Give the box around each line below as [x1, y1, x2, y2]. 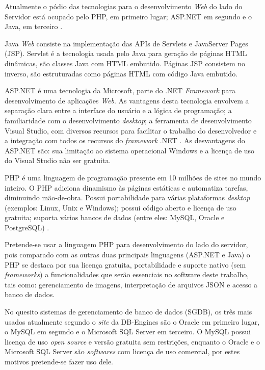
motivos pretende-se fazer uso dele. [5, 356, 113, 366]
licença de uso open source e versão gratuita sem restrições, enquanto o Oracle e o [5, 336, 260, 347]
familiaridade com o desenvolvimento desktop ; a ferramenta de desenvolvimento [5, 115, 252, 125]
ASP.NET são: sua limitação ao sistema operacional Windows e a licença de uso [5, 145, 255, 155]
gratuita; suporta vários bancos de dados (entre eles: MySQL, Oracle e [5, 212, 225, 223]
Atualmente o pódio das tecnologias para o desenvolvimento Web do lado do [5, 1, 243, 11]
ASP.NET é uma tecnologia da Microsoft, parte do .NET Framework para [5, 85, 235, 96]
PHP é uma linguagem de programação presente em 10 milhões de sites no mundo [5, 172, 261, 182]
